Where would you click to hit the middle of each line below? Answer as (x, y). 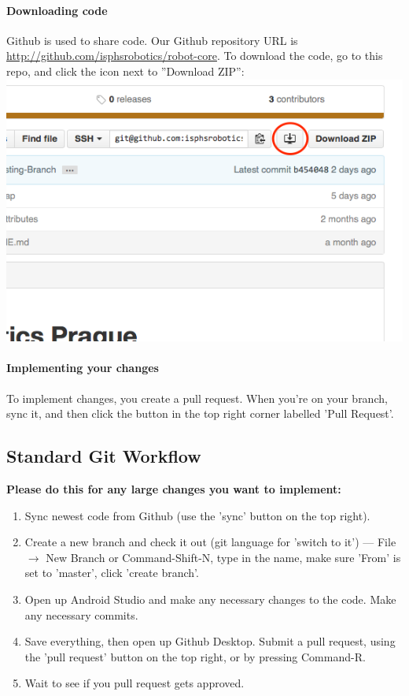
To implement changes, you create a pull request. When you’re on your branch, (197, 398)
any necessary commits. (81, 614)
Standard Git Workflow (104, 456)
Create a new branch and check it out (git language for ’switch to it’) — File (210, 542)
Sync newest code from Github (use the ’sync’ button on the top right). (197, 515)
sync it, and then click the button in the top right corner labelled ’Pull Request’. (200, 413)
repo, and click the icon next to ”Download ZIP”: (125, 71)
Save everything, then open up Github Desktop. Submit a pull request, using (210, 641)
